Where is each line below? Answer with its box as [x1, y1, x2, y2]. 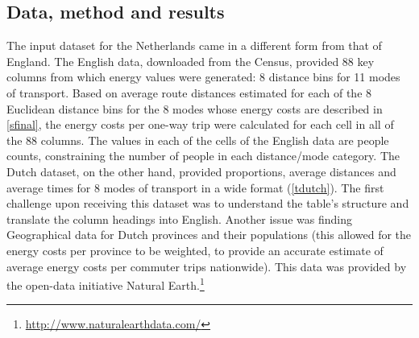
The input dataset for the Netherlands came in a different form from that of [6, 37, 382, 54]
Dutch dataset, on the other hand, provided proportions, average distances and [6, 163, 396, 179]
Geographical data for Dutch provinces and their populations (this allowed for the [6, 226, 412, 243]
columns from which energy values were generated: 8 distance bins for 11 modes [6, 68, 400, 85]
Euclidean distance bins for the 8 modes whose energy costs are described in [6, 100, 383, 117]
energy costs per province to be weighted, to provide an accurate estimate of [6, 241, 384, 258]
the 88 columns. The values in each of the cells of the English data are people [6, 131, 389, 148]
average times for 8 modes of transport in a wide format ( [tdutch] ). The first [6, 179, 384, 196]
